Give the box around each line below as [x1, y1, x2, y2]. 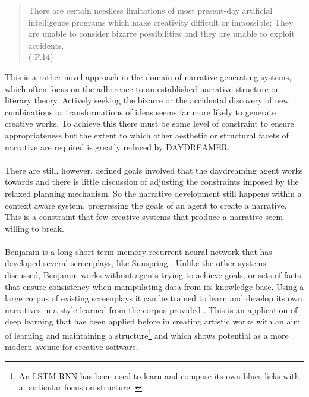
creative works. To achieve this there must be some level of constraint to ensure [5, 117, 294, 130]
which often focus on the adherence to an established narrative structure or [5, 82, 279, 94]
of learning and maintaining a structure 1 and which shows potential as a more [5, 327, 289, 341]
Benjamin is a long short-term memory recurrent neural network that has [5, 245, 272, 257]
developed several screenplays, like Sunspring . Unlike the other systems [5, 257, 266, 269]
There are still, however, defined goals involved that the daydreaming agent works [5, 163, 303, 176]
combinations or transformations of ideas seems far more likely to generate [5, 105, 276, 118]
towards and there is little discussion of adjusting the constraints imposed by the [5, 175, 299, 188]
